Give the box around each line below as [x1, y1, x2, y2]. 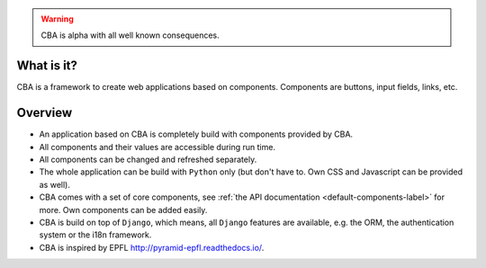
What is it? [16, 58, 78, 74]
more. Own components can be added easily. [39, 204, 208, 215]
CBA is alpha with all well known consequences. [40, 30, 220, 40]
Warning [40, 13, 74, 24]
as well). [39, 179, 71, 190]
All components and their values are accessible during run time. [39, 141, 276, 152]
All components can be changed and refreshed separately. [39, 154, 257, 165]
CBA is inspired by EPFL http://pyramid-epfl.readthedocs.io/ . [39, 242, 265, 253]
